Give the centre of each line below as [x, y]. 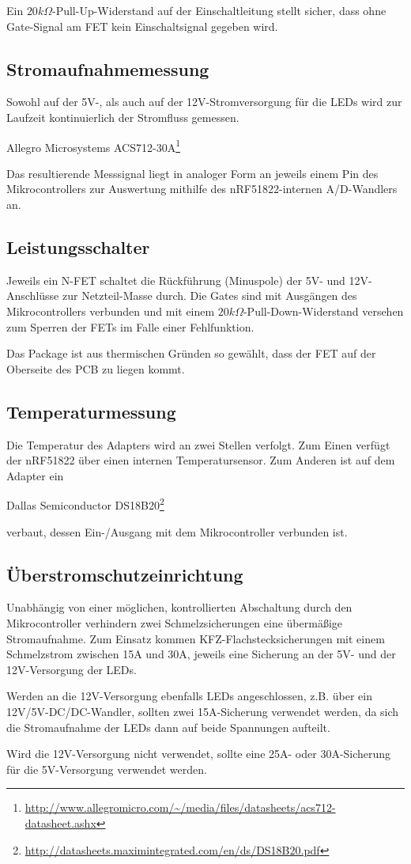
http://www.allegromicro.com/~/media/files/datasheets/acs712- [180, 807]
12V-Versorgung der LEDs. [72, 669]
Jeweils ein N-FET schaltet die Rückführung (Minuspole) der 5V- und [176, 280]
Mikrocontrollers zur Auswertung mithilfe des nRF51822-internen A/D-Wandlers [202, 189]
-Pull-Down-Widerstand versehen [323, 311]
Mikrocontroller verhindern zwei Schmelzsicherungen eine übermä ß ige [175, 623]
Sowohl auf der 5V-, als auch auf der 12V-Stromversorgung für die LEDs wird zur [204, 102]
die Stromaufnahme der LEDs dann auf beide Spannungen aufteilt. [168, 727]
